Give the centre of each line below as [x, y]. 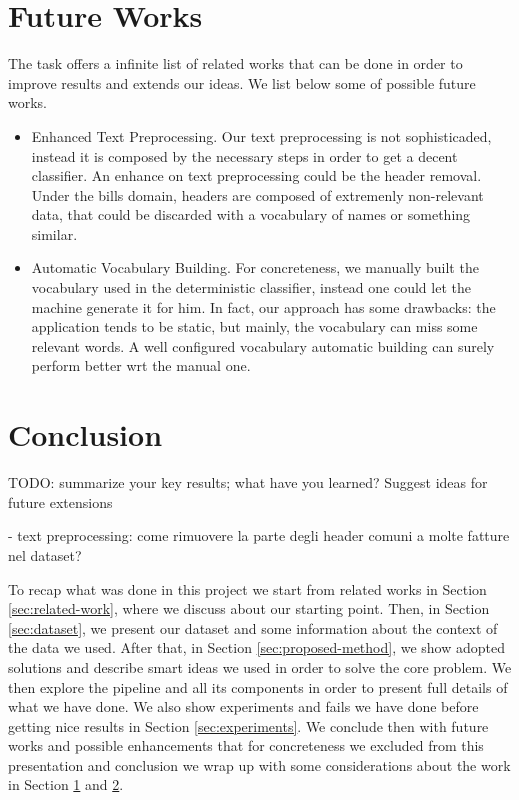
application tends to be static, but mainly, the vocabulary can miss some [254, 326]
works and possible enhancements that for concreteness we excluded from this [246, 745]
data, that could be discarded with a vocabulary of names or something [251, 214]
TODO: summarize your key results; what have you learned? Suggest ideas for [248, 482]
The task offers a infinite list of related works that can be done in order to [235, 63]
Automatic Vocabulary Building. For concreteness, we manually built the [255, 267]
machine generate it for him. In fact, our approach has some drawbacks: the [263, 306]
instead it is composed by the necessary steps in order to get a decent [244, 155]
